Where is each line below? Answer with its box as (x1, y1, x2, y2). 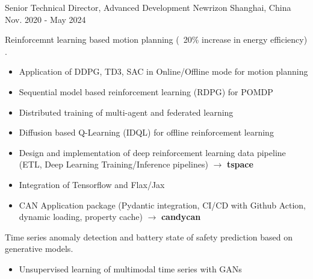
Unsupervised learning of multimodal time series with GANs (19, 262, 242, 275)
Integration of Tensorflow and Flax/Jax (19, 178, 165, 190)
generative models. (5, 242, 73, 255)
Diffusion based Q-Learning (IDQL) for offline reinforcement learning (19, 126, 274, 139)
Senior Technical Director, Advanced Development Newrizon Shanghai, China (5, 1, 291, 13)
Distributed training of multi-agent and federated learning (19, 105, 234, 118)
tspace (226, 158, 253, 171)
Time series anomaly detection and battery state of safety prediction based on (5, 230, 293, 243)
